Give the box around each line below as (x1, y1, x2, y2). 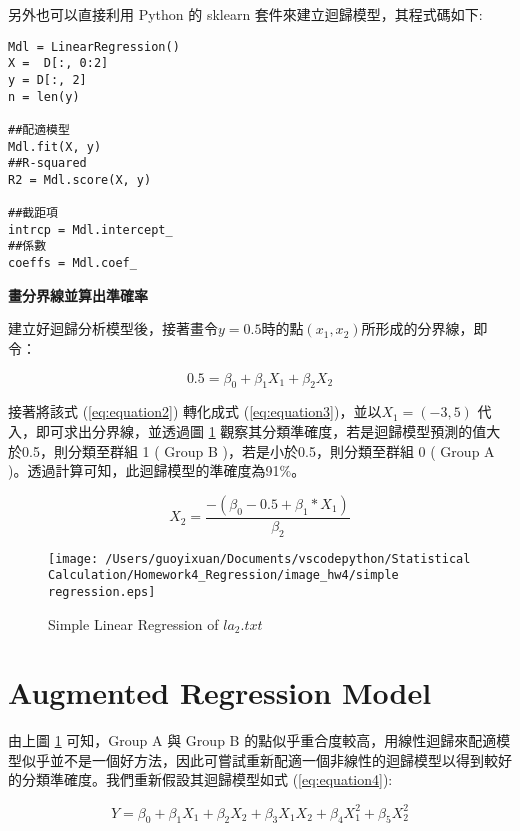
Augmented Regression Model (8, 672, 432, 713)
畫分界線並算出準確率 (8, 284, 148, 305)
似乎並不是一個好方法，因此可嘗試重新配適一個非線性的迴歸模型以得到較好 (21, 749, 512, 770)
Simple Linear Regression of (48, 613, 219, 634)
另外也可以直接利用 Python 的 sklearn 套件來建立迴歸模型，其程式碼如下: (8, 4, 483, 24)
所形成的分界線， (361, 318, 474, 339)
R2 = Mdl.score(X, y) (8, 172, 152, 187)
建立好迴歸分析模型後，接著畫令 (8, 318, 218, 339)
